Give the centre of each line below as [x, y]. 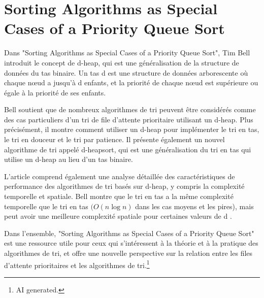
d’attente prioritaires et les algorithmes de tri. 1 [77, 264]
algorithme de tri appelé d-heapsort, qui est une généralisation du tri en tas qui [128, 149]
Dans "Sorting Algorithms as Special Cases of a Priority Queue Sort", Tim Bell [127, 53]
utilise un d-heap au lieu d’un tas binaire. [69, 159]
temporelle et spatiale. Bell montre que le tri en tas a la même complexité [119, 196]
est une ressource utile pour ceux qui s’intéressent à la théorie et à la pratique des [131, 243]
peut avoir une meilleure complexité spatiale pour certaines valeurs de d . [118, 216]
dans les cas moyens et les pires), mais [194, 206]
